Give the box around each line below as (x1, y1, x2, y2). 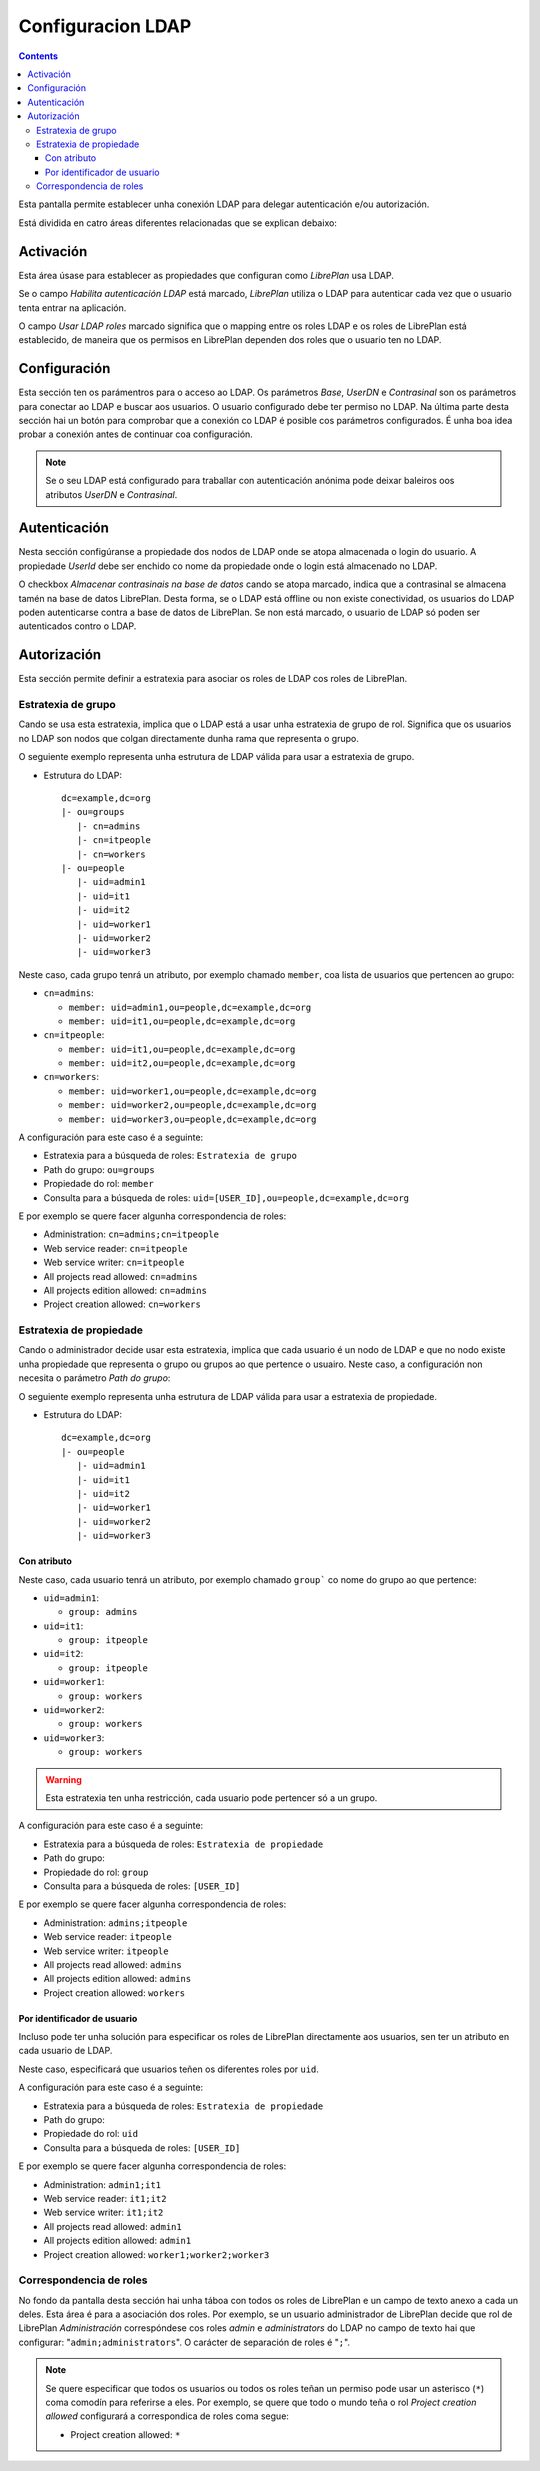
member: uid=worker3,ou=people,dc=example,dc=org (68, 1113, 317, 1125)
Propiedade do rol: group (43, 1866, 149, 1878)
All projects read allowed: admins (43, 1958, 182, 1970)
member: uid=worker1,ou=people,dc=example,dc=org (68, 1085, 317, 1097)
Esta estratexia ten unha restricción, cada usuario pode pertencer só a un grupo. (45, 1792, 378, 1804)
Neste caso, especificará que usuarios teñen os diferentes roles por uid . (18, 2063, 320, 2075)
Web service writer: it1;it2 (43, 2206, 164, 2219)
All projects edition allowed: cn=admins (43, 1284, 207, 1296)
